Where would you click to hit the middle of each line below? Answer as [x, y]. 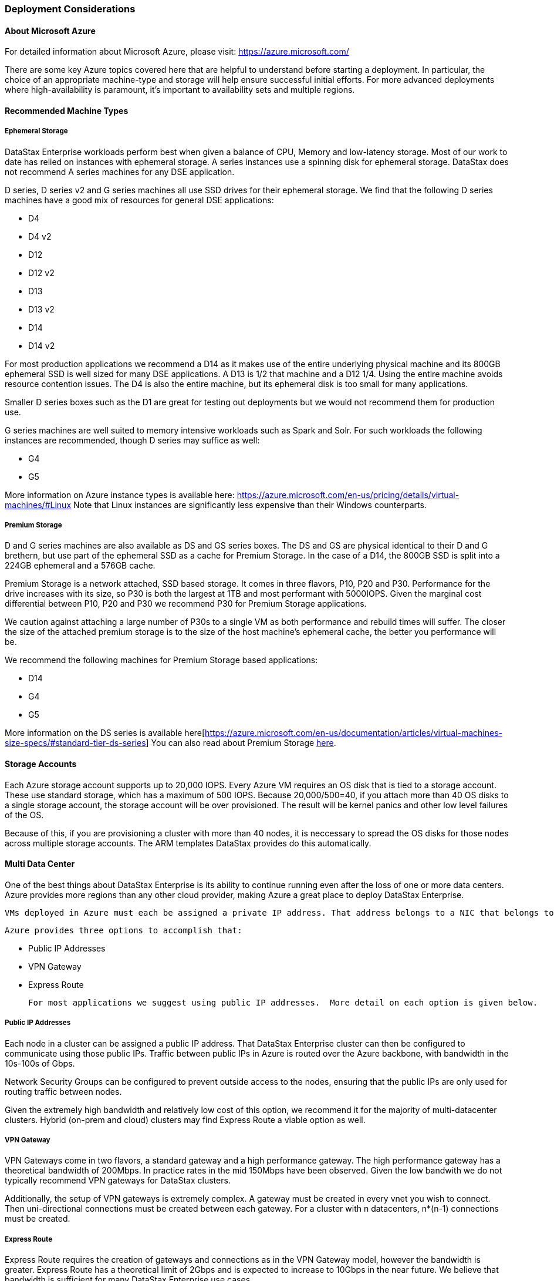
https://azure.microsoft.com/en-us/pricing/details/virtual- [348, 495]
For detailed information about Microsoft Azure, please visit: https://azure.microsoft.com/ [177, 52]
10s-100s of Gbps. [40, 1063]
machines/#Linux [38, 505]
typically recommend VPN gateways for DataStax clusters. [118, 1181]
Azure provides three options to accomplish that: [124, 930]
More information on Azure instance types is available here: [120, 495]
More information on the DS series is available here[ [105, 733]
